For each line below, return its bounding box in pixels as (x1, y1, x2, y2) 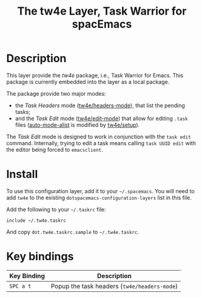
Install (6, 168, 38, 181)
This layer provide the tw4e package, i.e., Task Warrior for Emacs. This (6, 71, 184, 79)
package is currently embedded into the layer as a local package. (6, 78, 170, 85)
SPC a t (9, 282, 32, 289)
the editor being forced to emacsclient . (6, 146, 103, 153)
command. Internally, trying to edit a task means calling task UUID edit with (6, 139, 196, 147)
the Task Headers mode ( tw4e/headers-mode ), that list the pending (15, 102, 185, 109)
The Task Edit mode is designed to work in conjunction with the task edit (6, 133, 191, 140)
